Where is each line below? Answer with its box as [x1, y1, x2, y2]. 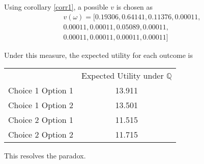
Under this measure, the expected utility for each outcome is [4, 49, 193, 60]
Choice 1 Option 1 [8, 84, 74, 96]
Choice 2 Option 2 [8, 128, 74, 141]
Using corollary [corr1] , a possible [4, 2, 108, 12]
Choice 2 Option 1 [8, 114, 74, 126]
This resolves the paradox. [4, 150, 86, 161]
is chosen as [116, 2, 153, 12]
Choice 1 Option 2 [8, 99, 74, 111]
